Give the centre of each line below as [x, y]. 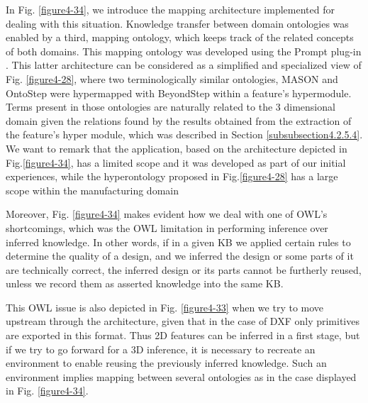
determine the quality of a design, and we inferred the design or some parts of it [180, 256]
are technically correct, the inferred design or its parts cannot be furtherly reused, [184, 269]
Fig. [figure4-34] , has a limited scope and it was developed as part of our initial [176, 162]
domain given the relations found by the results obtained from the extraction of [179, 120]
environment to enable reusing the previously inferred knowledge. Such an [166, 363]
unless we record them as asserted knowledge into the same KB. [145, 283]
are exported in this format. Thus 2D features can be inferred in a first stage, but [183, 335]
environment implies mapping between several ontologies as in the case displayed [181, 376]
